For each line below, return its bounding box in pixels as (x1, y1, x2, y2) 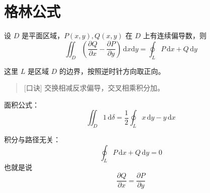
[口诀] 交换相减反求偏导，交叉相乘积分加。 (24, 82, 165, 93)
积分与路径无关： (4, 134, 60, 145)
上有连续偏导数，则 (143, 30, 207, 41)
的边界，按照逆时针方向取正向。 (59, 65, 165, 76)
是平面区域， (21, 30, 64, 41)
